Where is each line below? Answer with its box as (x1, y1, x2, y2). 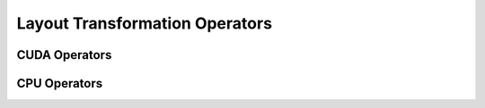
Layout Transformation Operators (16, 13, 273, 33)
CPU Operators (16, 76, 103, 91)
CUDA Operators (16, 47, 112, 62)
